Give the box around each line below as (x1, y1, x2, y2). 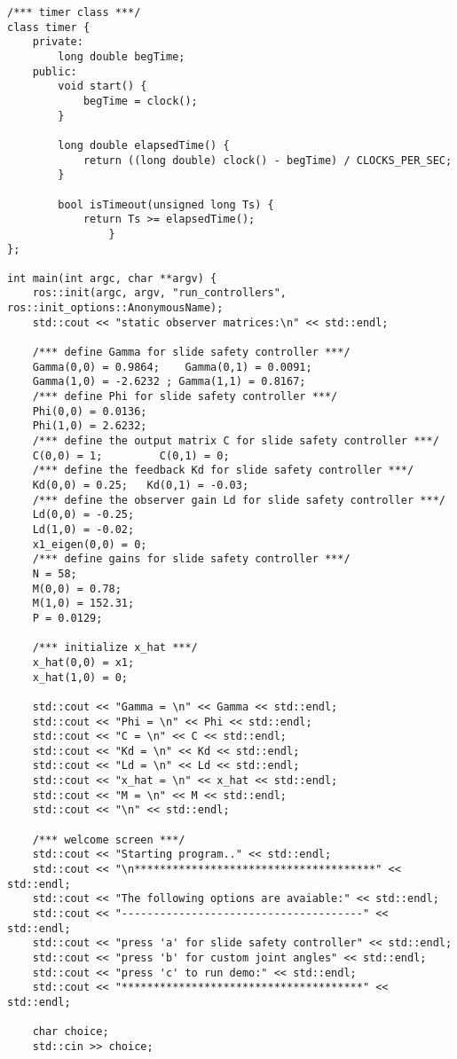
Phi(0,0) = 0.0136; (32, 404, 147, 418)
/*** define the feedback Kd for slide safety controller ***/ (32, 464, 414, 477)
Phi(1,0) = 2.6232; (32, 420, 147, 433)
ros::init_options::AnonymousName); (7, 302, 224, 315)
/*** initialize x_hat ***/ (32, 641, 198, 655)
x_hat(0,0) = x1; (32, 655, 135, 669)
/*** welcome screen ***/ (32, 833, 185, 846)
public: (32, 65, 77, 78)
